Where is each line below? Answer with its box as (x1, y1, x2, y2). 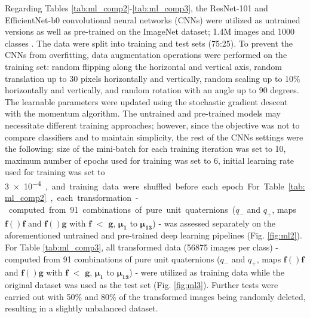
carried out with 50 (5, 290, 75, 302)
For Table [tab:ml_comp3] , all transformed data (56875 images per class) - (5, 240, 278, 253)
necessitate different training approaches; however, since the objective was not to (5, 118, 300, 131)
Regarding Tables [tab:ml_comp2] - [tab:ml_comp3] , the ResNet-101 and (5, 2, 268, 14)
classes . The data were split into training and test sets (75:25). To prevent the (5, 36, 293, 49)
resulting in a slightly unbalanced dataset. (5, 302, 158, 314)
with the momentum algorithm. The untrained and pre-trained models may (5, 107, 281, 120)
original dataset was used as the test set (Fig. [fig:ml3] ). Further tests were (5, 279, 278, 291)
